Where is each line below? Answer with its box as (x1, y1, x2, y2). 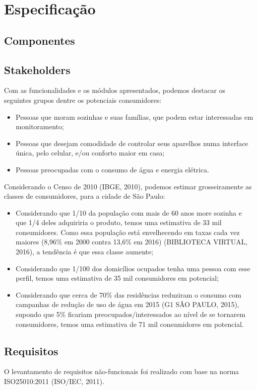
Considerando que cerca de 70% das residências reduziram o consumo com (15, 289, 242, 300)
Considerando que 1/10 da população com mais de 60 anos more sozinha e (15, 207, 242, 218)
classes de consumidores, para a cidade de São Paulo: (4, 191, 165, 201)
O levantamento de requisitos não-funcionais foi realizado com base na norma (4, 366, 239, 377)
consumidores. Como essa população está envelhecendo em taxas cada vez (15, 227, 240, 237)
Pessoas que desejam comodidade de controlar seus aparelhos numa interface (15, 138, 249, 148)
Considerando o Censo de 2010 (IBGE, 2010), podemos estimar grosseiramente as (4, 181, 252, 191)
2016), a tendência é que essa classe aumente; (15, 246, 153, 257)
